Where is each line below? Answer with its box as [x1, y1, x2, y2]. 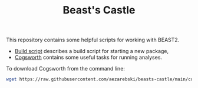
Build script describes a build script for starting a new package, [14, 48, 169, 55]
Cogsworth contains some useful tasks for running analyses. [14, 54, 163, 61]
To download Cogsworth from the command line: [6, 65, 126, 72]
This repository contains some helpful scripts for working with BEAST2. [6, 36, 180, 44]
